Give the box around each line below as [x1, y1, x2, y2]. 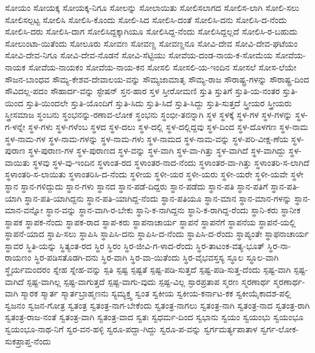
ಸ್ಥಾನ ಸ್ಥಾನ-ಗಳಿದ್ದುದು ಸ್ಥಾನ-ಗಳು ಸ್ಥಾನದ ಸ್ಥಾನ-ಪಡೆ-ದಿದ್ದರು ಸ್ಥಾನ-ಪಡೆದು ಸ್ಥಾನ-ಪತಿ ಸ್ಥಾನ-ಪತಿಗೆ [5, 179, 268, 192]
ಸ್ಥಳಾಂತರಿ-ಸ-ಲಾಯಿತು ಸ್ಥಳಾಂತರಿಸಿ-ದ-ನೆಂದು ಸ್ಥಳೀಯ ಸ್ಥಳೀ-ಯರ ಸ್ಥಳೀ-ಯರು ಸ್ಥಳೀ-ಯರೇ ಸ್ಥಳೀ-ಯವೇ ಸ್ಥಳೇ [5, 168, 304, 180]
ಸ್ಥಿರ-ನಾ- [267, 239, 291, 252]
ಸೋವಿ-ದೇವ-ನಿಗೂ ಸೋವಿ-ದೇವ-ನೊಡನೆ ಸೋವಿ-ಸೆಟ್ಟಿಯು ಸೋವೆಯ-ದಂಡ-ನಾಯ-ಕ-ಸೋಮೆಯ [5, 49, 273, 61]
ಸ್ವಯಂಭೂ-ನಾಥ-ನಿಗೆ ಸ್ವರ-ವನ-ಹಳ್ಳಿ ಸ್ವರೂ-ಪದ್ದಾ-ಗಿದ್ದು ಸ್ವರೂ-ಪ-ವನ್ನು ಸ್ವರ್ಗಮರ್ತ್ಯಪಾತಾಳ [5, 323, 258, 335]
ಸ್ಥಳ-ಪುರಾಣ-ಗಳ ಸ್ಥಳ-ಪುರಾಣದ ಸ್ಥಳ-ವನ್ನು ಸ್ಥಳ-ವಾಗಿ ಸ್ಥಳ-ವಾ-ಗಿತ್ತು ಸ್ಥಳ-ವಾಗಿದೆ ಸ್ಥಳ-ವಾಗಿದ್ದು [28, 144, 286, 157]
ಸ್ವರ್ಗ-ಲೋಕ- [260, 323, 299, 335]
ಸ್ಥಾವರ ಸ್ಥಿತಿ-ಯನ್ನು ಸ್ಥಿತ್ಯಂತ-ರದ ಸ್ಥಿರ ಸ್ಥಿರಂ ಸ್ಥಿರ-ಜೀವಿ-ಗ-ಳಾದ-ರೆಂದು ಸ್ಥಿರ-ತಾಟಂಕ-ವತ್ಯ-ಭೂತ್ [5, 239, 265, 252]
